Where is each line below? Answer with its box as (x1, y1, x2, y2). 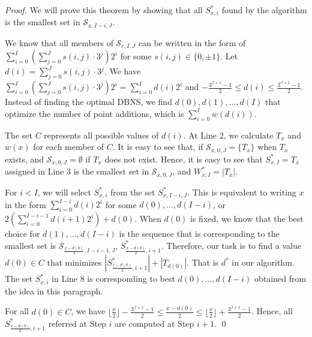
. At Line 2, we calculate (183, 128, 274, 141)
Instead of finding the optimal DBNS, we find (5, 95, 172, 108)
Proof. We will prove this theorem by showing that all (5, 4, 203, 16)
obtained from (254, 272, 307, 285)
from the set (110, 185, 155, 198)
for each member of (33, 140, 104, 153)
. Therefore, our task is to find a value (161, 239, 301, 251)
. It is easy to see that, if (112, 140, 203, 153)
